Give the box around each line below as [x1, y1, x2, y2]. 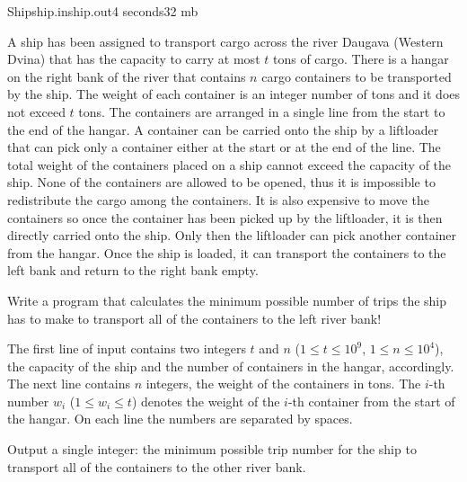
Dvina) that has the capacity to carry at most [7, 49, 260, 68]
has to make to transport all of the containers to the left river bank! [7, 308, 382, 327]
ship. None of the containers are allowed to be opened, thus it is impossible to [7, 173, 436, 192]
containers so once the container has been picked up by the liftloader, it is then [7, 208, 443, 227]
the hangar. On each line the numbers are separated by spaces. [7, 409, 353, 428]
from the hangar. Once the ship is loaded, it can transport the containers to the [7, 243, 446, 262]
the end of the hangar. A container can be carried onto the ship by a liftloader [7, 120, 439, 138]
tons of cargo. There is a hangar [272, 49, 449, 68]
